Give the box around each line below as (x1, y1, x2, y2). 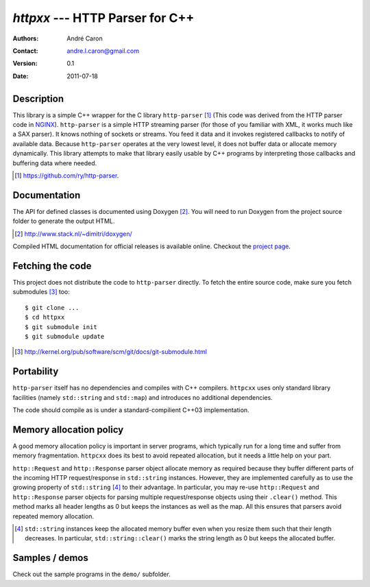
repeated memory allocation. (12, 512, 95, 520)
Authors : (12, 34, 39, 43)
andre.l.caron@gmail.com (66, 47, 140, 55)
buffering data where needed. (12, 158, 97, 167)
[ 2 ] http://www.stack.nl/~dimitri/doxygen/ (14, 230, 133, 238)
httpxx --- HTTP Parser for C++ (12, 10, 195, 25)
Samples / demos (12, 552, 88, 564)
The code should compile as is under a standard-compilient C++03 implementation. (12, 405, 249, 414)
